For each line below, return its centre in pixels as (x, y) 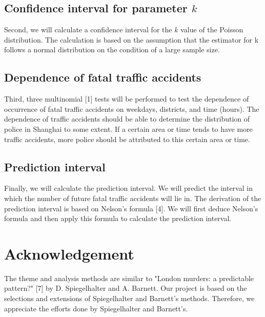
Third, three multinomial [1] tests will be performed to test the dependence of (127, 99)
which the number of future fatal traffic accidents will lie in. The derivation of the (133, 198)
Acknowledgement (69, 253)
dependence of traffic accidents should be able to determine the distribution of (127, 119)
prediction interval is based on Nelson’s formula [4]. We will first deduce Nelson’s (131, 208)
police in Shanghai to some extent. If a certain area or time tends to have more (128, 128)
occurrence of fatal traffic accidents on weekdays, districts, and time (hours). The (132, 108)
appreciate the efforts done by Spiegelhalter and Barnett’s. (96, 308)
